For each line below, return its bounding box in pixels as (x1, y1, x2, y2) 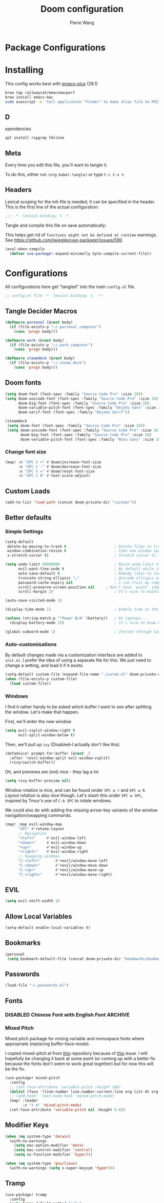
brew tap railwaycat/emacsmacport (5, 90, 76, 95)
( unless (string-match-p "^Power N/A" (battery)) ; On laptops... (5, 616, 147, 621)
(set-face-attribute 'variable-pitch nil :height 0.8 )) (9, 1107, 125, 1112)
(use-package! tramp (5, 1192, 47, 1197)
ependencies (5, 126, 32, 132)
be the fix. (5, 1066, 25, 1072)
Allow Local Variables (5, 912, 72, 920)
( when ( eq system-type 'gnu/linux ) (5, 1161, 78, 1166)
